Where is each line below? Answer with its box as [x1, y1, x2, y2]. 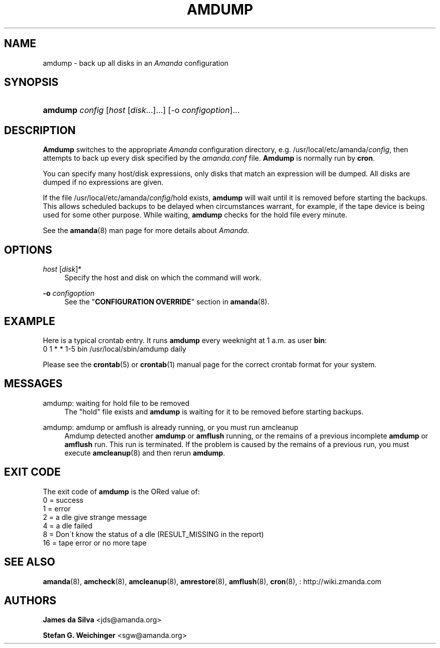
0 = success [43, 495, 83, 504]
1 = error [43, 504, 71, 513]
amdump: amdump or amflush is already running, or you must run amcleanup [43, 422, 298, 431]
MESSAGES [4, 377, 63, 390]
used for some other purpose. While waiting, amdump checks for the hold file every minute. [43, 210, 348, 220]
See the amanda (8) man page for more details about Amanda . [43, 226, 249, 235]
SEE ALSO [4, 556, 55, 569]
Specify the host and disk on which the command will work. [64, 273, 262, 282]
